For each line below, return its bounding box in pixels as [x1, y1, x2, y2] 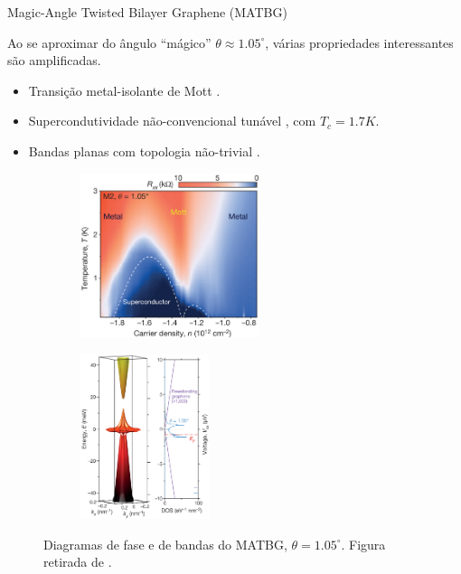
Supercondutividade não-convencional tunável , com [28, 111, 316, 130]
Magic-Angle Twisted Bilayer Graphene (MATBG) [7, 3, 287, 21]
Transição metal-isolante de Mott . [28, 80, 221, 99]
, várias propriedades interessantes [265, 33, 454, 52]
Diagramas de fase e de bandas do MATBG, [43, 534, 287, 553]
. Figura [341, 534, 386, 553]
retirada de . [43, 552, 112, 571]
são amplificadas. [7, 51, 101, 70]
